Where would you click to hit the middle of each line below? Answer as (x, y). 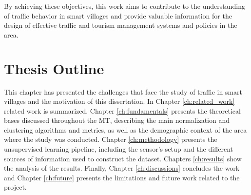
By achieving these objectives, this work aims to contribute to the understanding (125, 6)
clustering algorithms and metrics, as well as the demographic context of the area (125, 129)
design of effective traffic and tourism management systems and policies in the (121, 25)
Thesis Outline (54, 68)
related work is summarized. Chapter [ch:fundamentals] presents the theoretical (122, 110)
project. (15, 187)
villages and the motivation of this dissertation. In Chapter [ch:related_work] (119, 101)
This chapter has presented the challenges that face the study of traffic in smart (123, 91)
